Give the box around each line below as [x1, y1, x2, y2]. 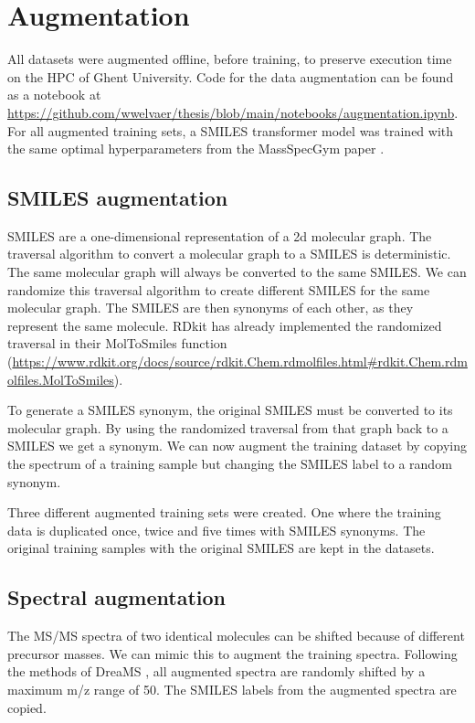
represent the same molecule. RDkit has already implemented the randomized [7, 315, 442, 335]
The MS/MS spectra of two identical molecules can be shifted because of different [7, 626, 465, 645]
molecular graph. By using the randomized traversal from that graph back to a [7, 418, 449, 437]
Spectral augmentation [7, 583, 227, 611]
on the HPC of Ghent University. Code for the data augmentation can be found [7, 67, 454, 86]
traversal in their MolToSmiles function [7, 334, 227, 353]
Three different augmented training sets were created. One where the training [7, 503, 441, 522]
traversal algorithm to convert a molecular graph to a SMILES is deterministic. [7, 244, 451, 263]
